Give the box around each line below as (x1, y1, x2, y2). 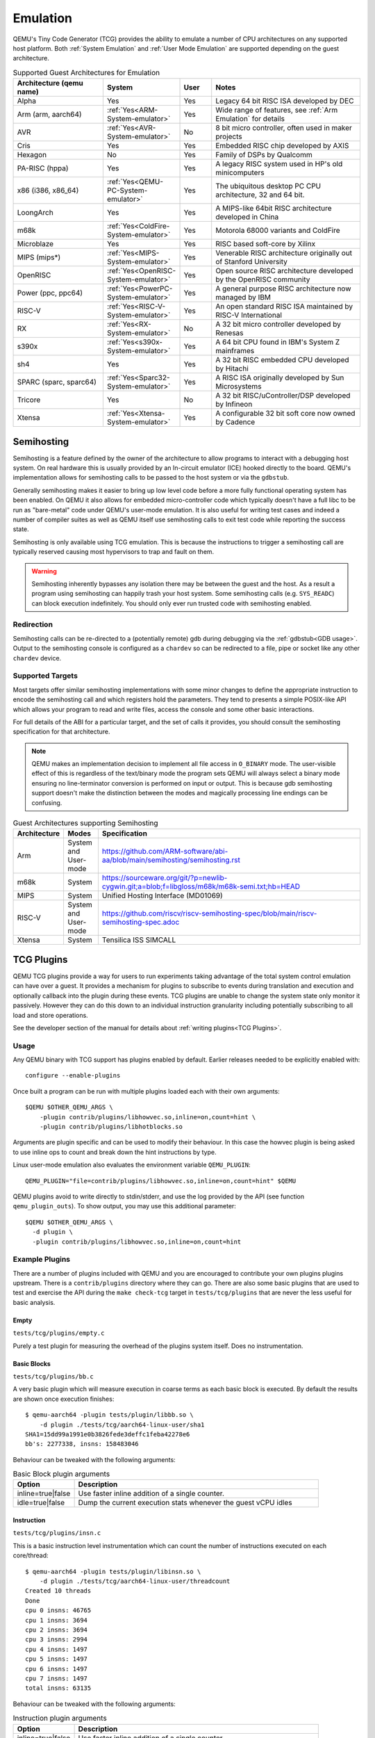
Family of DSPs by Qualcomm (215, 150, 312, 160)
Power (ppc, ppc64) (17, 289, 83, 298)
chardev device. (12, 653, 62, 662)
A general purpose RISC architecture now (215, 284, 351, 293)
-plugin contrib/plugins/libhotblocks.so (39, 1123, 183, 1130)
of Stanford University (215, 257, 288, 267)
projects (215, 132, 242, 142)
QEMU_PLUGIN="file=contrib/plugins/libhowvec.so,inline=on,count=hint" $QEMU (25, 1177, 297, 1185)
